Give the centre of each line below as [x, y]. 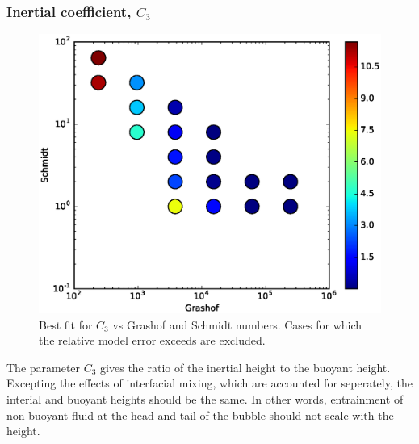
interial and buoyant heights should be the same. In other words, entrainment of [205, 398]
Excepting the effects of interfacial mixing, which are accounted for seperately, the [209, 383]
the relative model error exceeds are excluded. [152, 340]
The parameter [44, 367]
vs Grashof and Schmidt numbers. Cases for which [237, 324]
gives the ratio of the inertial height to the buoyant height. [245, 367]
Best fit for [66, 324]
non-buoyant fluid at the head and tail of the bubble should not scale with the [200, 415]
